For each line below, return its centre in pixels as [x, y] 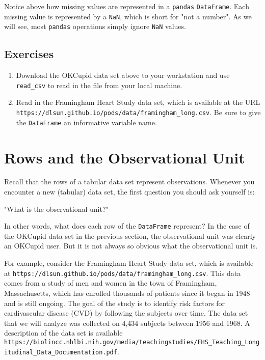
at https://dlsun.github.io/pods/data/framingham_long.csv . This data [123, 273]
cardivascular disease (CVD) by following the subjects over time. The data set [126, 313]
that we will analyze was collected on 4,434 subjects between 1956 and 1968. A [127, 323]
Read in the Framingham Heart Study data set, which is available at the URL [138, 102]
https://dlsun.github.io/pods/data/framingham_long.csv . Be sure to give [138, 112]
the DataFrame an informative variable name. [86, 122]
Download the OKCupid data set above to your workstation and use [123, 75]
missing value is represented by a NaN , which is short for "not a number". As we [128, 16]
